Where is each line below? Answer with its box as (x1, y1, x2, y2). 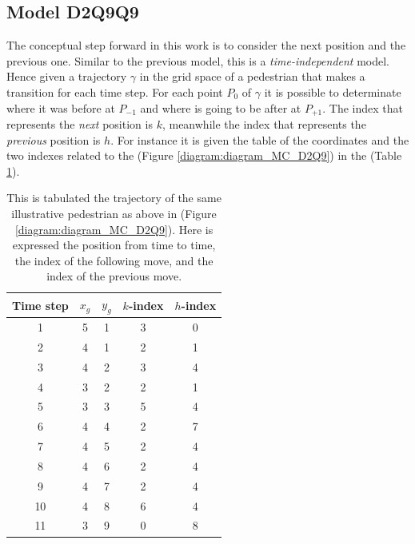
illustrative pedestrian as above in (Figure (11, 205, 217, 221)
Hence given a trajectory (6, 68, 127, 85)
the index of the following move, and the (14, 252, 213, 268)
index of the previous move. (46, 268, 182, 284)
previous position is (6, 131, 101, 148)
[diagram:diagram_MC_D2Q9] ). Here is (14, 220, 213, 237)
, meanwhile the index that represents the (162, 116, 366, 133)
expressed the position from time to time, (12, 236, 216, 253)
